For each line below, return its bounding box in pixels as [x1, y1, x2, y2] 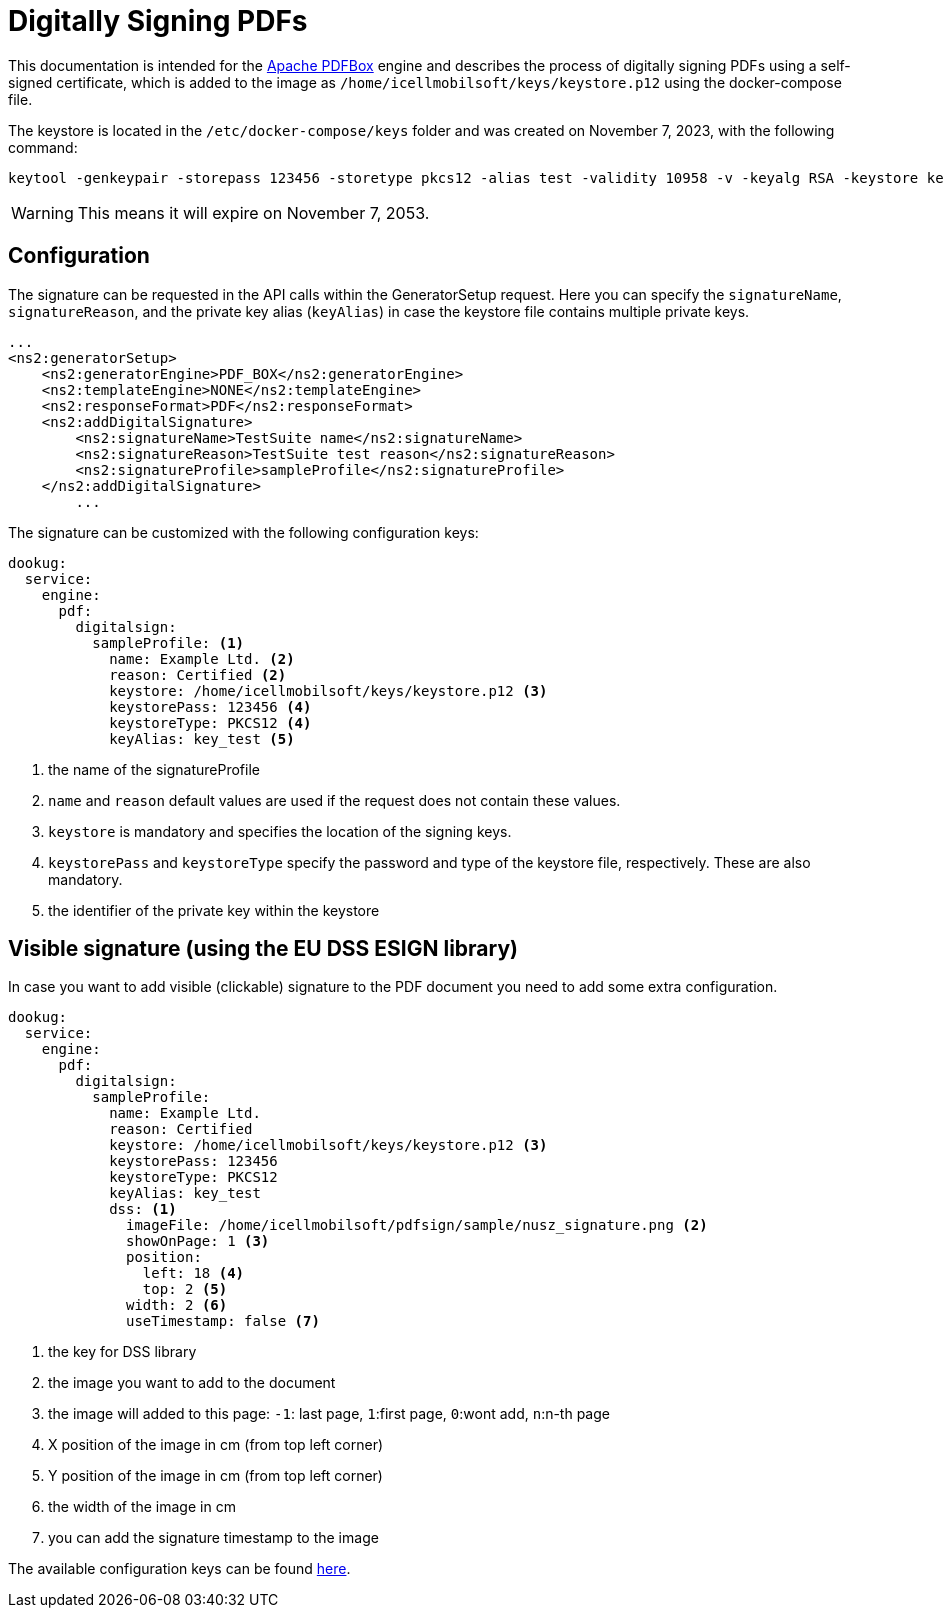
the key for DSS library [48, 1343, 197, 1361]
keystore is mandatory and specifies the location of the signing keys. [48, 822, 512, 840]
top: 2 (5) [142, 1281, 228, 1298]
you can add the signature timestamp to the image [48, 1529, 379, 1547]
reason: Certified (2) [109, 666, 287, 683]
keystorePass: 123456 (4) [109, 698, 312, 715]
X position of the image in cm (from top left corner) [48, 1436, 384, 1454]
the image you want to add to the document [48, 1374, 336, 1392]
